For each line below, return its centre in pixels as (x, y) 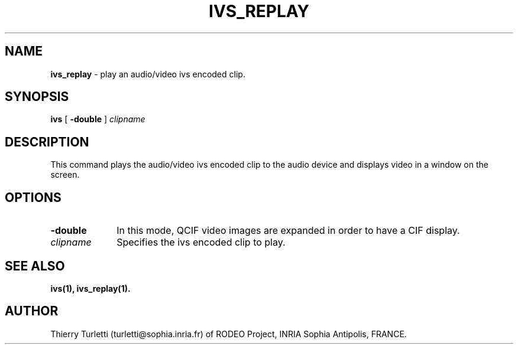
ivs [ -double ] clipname (98, 119)
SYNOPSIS (37, 97)
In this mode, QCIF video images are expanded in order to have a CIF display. (288, 231)
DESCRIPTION (47, 142)
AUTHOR (32, 311)
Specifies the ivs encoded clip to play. (201, 242)
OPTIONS (33, 197)
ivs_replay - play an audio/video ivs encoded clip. (148, 74)
